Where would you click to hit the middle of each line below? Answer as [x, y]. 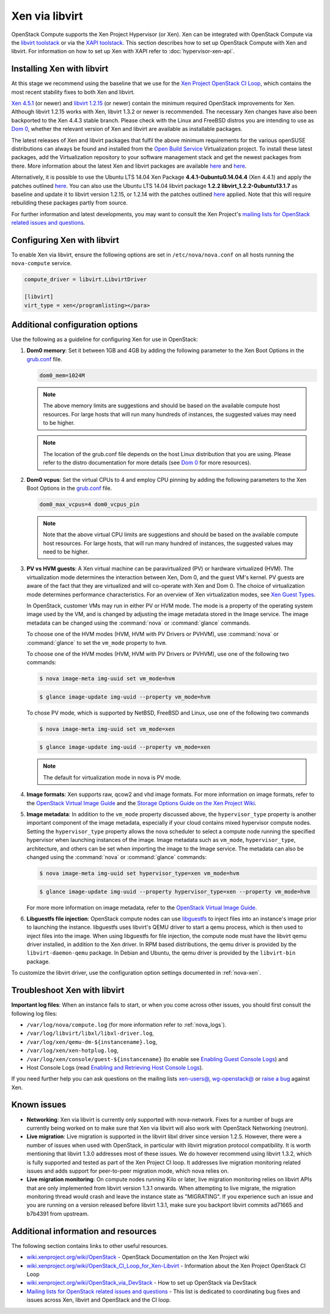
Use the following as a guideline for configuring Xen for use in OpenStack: [105, 339]
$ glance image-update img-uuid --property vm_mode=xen [125, 747]
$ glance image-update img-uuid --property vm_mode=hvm [125, 697]
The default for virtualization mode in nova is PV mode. [112, 777]
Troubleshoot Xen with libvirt [68, 990]
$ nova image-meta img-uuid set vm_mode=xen [107, 729]
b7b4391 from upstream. [58, 1214]
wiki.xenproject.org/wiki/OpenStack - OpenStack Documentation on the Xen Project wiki [138, 1257]
